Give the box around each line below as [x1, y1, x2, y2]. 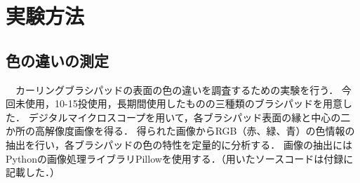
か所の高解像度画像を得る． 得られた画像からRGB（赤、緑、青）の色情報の [6, 123, 355, 138]
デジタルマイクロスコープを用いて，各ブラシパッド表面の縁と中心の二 [28, 109, 351, 124]
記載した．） [6, 165, 60, 179]
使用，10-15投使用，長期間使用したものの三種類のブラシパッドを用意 [25, 96, 342, 111]
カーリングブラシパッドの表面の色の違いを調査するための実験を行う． [15, 82, 339, 97]
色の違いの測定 [6, 49, 109, 71]
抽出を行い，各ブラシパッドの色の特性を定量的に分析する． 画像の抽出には [6, 137, 352, 151]
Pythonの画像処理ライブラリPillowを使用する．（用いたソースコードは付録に [6, 151, 354, 165]
